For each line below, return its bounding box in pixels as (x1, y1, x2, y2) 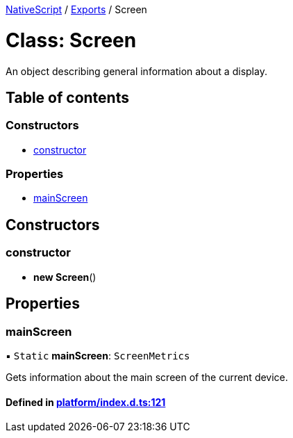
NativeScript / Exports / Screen (6, 3, 147, 15)
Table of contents (6, 88, 129, 106)
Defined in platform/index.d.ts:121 (6, 396, 166, 408)
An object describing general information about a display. (6, 65, 267, 77)
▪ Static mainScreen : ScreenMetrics (6, 349, 190, 362)
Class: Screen (6, 28, 137, 52)
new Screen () (33, 270, 97, 283)
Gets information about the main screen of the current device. (6, 371, 288, 383)
